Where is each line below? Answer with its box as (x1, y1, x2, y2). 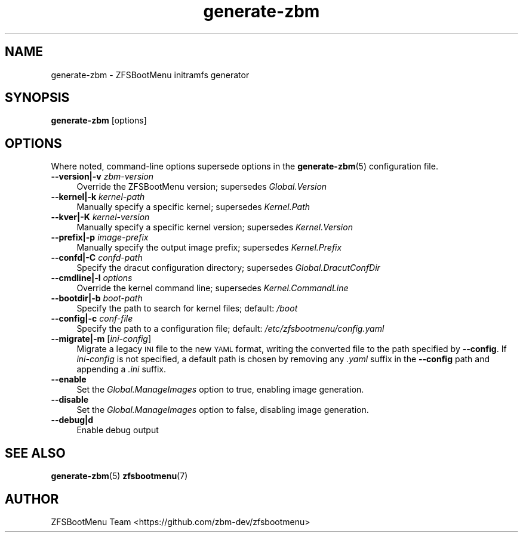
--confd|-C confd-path (51, 252, 143, 263)
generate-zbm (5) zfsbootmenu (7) (51, 471, 188, 482)
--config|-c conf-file (51, 313, 133, 324)
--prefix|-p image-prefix (51, 232, 149, 243)
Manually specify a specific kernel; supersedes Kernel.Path (76, 202, 310, 212)
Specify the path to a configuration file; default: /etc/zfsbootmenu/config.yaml (76, 323, 384, 334)
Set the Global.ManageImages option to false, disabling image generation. (76, 405, 369, 415)
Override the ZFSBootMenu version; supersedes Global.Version (76, 181, 327, 192)
